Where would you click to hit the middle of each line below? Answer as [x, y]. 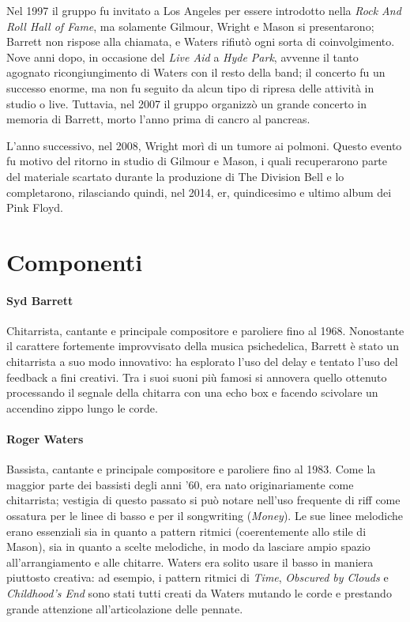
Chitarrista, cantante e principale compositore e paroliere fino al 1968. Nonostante [205, 330]
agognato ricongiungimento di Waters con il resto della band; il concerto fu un [196, 72]
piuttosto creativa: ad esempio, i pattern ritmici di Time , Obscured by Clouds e [197, 577]
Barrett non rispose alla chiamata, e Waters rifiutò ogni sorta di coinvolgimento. [201, 41]
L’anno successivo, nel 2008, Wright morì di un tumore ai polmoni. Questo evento [204, 145]
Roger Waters [45, 439]
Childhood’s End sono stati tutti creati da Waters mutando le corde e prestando [199, 593]
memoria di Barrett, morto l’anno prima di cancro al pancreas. [158, 119]
